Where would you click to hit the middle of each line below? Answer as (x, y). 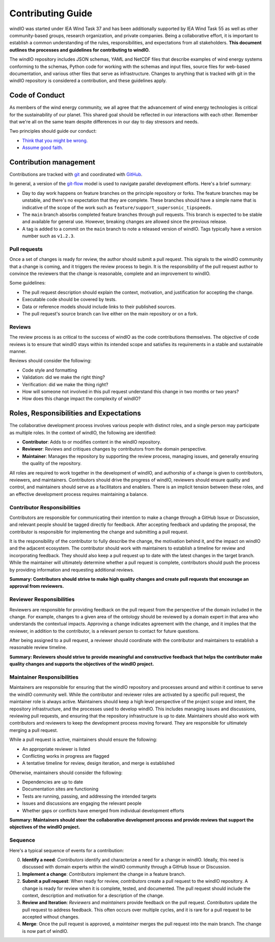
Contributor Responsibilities (45, 507)
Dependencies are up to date (53, 782)
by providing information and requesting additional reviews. (72, 569)
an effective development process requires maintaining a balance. (79, 494)
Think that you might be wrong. (55, 140)
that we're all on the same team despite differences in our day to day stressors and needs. (104, 121)
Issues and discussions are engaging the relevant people (82, 803)
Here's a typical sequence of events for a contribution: (67, 850)
